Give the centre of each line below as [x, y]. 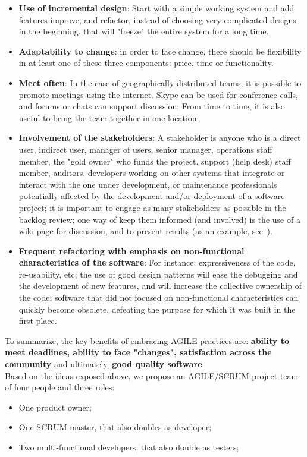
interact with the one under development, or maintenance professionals [148, 184]
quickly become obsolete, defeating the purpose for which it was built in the [157, 309]
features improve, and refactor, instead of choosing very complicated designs [157, 19]
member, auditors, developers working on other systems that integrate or [152, 173]
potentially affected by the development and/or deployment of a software [152, 196]
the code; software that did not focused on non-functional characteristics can [159, 297]
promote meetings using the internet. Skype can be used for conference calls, [158, 94]
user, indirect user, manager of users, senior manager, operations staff [145, 149]
